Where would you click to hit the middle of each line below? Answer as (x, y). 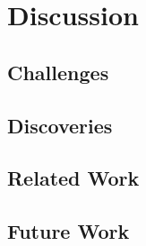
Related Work (73, 178)
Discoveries (60, 125)
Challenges (58, 72)
